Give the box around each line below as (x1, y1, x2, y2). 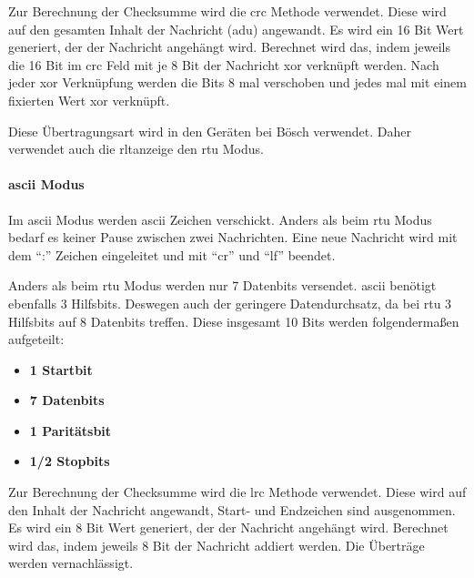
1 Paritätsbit (29, 421, 112, 440)
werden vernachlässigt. (8, 553, 134, 573)
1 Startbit (29, 360, 93, 379)
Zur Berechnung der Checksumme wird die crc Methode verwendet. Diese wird (8, 2, 447, 20)
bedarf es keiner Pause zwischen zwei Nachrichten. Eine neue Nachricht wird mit (8, 228, 458, 247)
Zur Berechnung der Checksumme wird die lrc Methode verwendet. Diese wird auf (8, 482, 467, 502)
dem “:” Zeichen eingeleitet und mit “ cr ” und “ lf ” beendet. (8, 245, 336, 264)
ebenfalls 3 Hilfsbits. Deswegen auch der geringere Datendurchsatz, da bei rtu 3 (8, 293, 452, 312)
